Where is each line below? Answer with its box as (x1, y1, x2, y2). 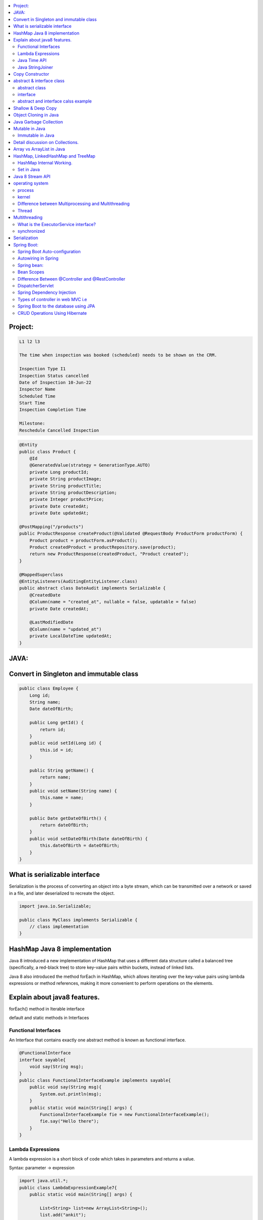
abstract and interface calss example (18, 98, 92, 104)
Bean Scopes (18, 269, 45, 275)
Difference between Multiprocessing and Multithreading (18, 201, 130, 207)
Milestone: (19, 421, 45, 427)
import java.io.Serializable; (19, 903, 92, 909)
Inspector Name (19, 386, 56, 392)
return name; (39, 774, 71, 780)
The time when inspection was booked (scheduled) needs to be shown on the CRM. (19, 352, 217, 358)
